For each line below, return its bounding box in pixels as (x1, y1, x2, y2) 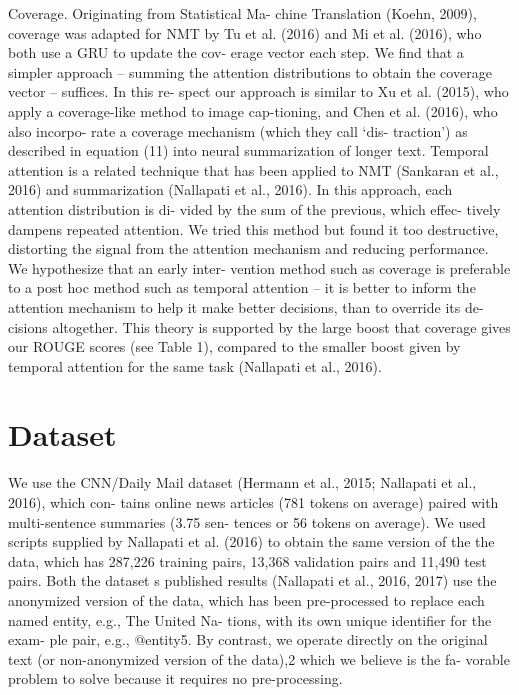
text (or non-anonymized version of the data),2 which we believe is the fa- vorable (8, 648, 510, 669)
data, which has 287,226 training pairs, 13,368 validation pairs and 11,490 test (8, 550, 487, 571)
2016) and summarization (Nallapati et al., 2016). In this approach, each (8, 179, 453, 200)
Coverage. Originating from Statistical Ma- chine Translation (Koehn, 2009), (8, 3, 477, 23)
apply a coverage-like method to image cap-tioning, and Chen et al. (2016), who (8, 100, 498, 121)
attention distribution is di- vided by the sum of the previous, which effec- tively (8, 198, 501, 219)
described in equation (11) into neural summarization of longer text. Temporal (8, 140, 489, 161)
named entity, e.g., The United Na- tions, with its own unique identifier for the (8, 609, 492, 630)
